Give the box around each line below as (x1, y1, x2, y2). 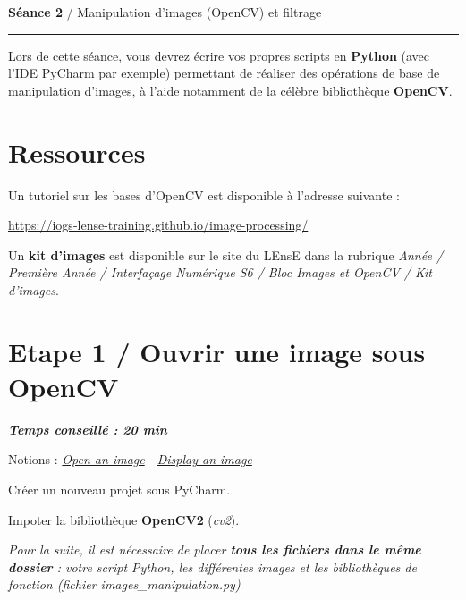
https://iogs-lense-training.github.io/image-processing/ (8, 215, 309, 234)
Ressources (8, 133, 146, 170)
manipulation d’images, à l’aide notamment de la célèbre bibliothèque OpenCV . (8, 80, 453, 99)
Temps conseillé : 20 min (8, 419, 167, 438)
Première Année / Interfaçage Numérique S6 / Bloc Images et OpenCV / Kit (8, 263, 432, 282)
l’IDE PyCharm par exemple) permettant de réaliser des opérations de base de (8, 63, 440, 82)
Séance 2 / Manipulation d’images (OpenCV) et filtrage (8, 3, 322, 21)
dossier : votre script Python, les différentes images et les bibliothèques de (8, 557, 417, 576)
